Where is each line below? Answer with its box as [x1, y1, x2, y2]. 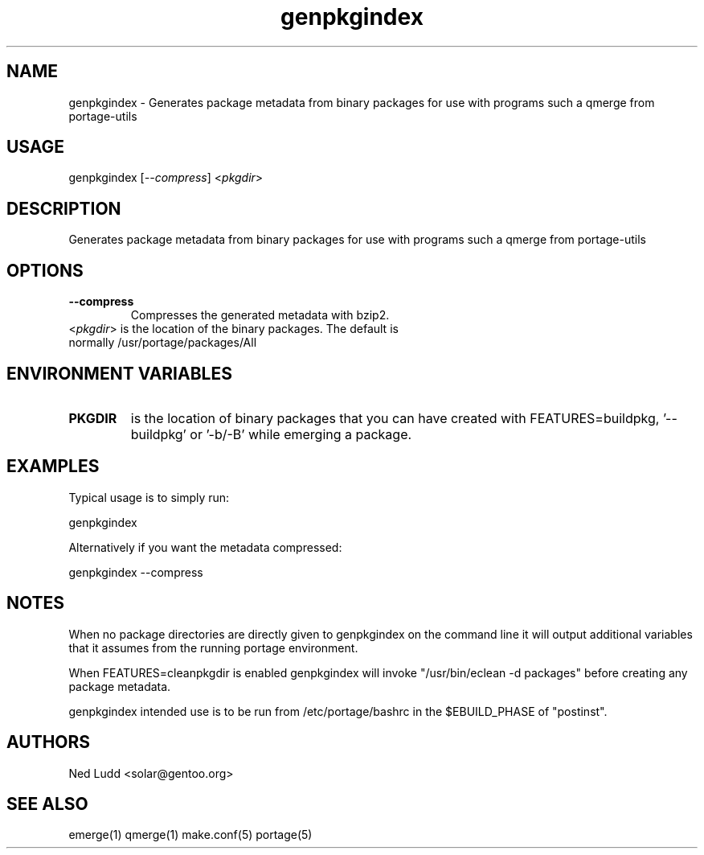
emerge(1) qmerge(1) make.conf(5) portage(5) [68, 828, 313, 842]
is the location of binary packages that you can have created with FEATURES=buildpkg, [130, 409, 660, 426]
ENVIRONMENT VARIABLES [6, 363, 232, 384]
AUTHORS [6, 732, 91, 753]
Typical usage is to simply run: [68, 490, 230, 504]
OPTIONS [6, 260, 84, 281]
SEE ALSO [6, 793, 88, 814]
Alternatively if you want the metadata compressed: [68, 540, 342, 554]
